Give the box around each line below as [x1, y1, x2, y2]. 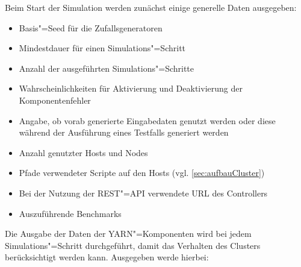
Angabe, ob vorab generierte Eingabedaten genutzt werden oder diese [19, 114, 276, 127]
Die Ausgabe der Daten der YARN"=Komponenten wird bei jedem [5, 227, 252, 240]
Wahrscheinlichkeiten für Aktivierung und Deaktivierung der [19, 82, 243, 95]
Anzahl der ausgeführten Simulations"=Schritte [19, 61, 194, 74]
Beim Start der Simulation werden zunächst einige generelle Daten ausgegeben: [5, 1, 297, 13]
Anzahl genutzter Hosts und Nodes [19, 146, 148, 159]
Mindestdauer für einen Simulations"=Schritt [19, 42, 186, 54]
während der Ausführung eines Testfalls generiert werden [19, 126, 229, 139]
